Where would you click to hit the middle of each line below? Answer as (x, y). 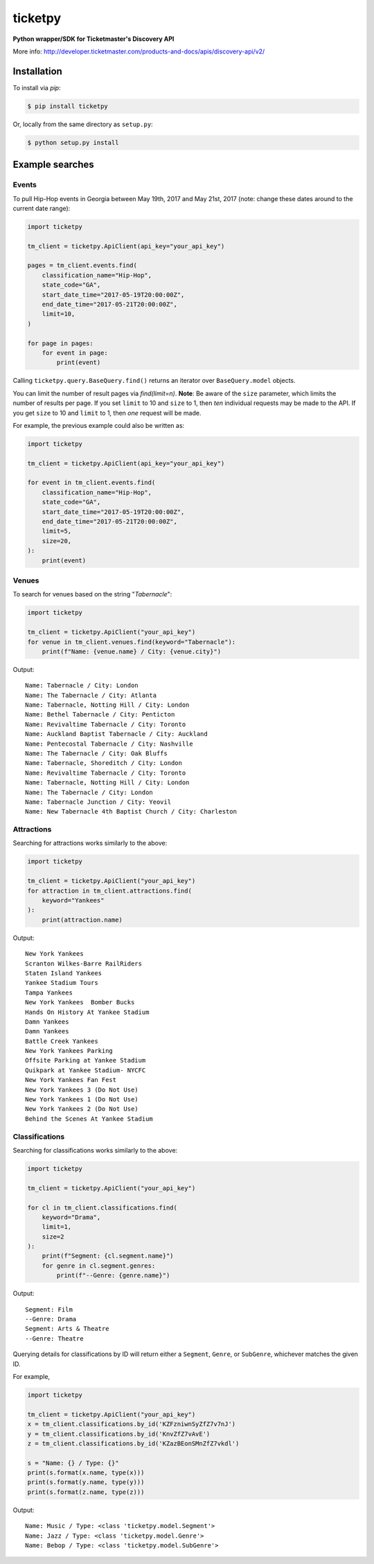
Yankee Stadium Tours (62, 983)
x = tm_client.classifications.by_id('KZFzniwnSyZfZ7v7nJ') (132, 1424)
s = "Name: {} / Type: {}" (73, 1463)
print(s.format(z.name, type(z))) (86, 1492)
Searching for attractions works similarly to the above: (90, 843)
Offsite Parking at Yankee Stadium (86, 1060)
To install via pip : (37, 87)
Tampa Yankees (49, 992)
